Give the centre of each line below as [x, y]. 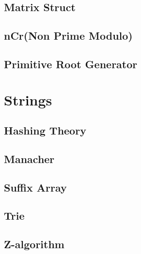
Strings [28, 99]
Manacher [29, 158]
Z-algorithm [34, 244]
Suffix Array [35, 187]
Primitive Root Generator [71, 64]
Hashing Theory [45, 130]
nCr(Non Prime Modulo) [68, 36]
